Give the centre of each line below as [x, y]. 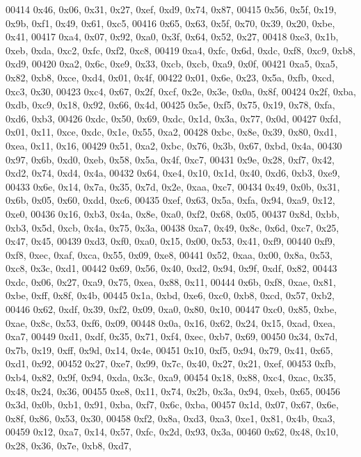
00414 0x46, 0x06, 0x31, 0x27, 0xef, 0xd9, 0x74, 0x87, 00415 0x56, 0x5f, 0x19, [171, 9]
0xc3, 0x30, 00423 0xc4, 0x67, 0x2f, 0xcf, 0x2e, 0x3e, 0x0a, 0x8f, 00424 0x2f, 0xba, [181, 91]
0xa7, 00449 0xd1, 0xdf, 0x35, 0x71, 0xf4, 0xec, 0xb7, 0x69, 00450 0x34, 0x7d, [172, 336]
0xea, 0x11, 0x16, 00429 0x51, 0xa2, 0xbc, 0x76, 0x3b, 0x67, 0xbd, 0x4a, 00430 [174, 145]
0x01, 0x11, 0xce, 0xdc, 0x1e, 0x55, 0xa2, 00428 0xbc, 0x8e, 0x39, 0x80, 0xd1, [171, 132]
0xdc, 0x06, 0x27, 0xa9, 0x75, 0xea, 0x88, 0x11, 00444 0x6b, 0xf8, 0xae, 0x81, [171, 281]
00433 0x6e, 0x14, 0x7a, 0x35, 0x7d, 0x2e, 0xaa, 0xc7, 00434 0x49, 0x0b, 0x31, [173, 186]
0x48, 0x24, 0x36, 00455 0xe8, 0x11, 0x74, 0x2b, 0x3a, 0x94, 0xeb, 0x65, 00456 [173, 391]
